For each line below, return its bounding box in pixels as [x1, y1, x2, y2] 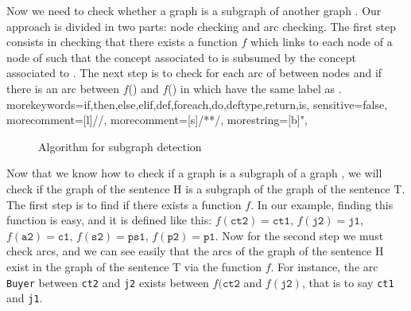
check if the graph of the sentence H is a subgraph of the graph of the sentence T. [6, 180, 405, 196]
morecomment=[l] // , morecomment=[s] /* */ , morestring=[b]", [6, 111, 308, 128]
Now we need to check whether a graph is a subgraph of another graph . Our [6, 2, 382, 18]
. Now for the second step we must [215, 227, 384, 243]
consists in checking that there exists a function [6, 33, 238, 50]
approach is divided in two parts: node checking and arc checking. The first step [6, 17, 397, 34]
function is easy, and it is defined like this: [6, 212, 212, 228]
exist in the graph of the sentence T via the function [6, 258, 262, 274]
